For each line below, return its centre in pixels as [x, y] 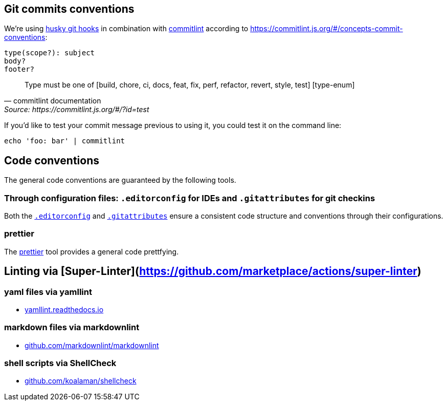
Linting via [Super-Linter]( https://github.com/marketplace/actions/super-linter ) [213, 271]
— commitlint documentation [53, 101]
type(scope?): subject [50, 53]
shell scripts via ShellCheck [60, 363]
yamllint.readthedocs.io [64, 309]
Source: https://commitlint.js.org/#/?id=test [77, 110]
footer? [19, 69]
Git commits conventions [69, 9]
